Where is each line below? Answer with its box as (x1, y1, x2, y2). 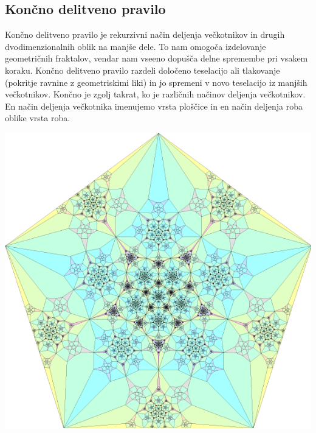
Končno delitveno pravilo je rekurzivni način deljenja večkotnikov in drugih (5, 28, 285, 41)
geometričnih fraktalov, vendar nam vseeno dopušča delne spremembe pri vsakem (5, 52, 308, 65)
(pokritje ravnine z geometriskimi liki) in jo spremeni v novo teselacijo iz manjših (5, 76, 307, 88)
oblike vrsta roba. (5, 111, 70, 124)
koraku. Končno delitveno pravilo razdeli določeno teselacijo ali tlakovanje (5, 63, 280, 76)
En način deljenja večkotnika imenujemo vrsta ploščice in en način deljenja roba (5, 99, 303, 112)
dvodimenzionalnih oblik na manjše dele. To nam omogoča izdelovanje (5, 40, 266, 52)
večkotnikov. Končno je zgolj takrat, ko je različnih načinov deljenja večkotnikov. (5, 88, 306, 100)
